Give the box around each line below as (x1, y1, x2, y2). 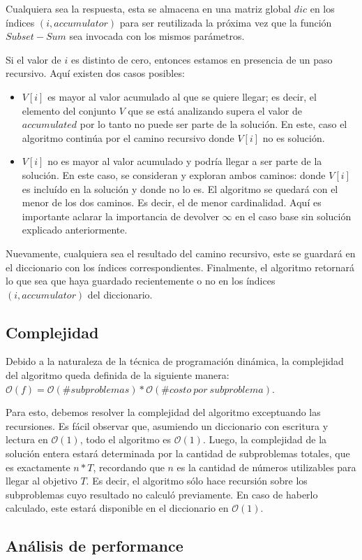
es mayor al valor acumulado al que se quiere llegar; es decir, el (47, 89, 317, 103)
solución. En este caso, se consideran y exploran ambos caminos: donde (22, 167, 326, 182)
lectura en (6, 432, 48, 447)
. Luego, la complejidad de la (202, 432, 327, 447)
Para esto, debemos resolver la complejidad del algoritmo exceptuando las (6, 405, 321, 419)
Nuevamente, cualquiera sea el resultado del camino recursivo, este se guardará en (6, 245, 356, 260)
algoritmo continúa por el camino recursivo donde (22, 130, 234, 145)
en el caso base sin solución (235, 208, 352, 223)
